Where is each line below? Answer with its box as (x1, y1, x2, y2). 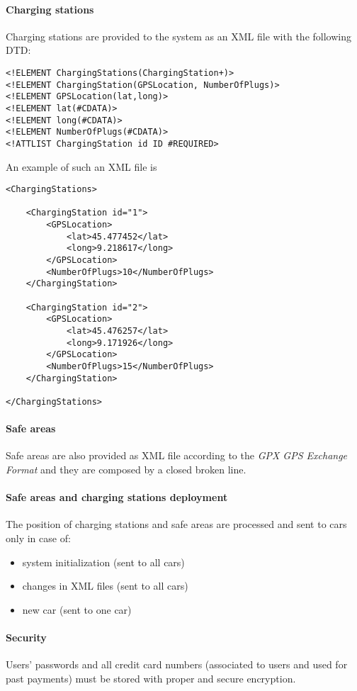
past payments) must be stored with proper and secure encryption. (6, 670, 296, 685)
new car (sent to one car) (22, 602, 132, 617)
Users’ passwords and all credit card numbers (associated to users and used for (6, 657, 348, 672)
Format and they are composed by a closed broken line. (6, 462, 246, 477)
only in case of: (6, 531, 71, 546)
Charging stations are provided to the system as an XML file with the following (6, 28, 351, 43)
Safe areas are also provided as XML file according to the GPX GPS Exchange (6, 448, 348, 463)
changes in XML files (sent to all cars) (22, 578, 188, 593)
